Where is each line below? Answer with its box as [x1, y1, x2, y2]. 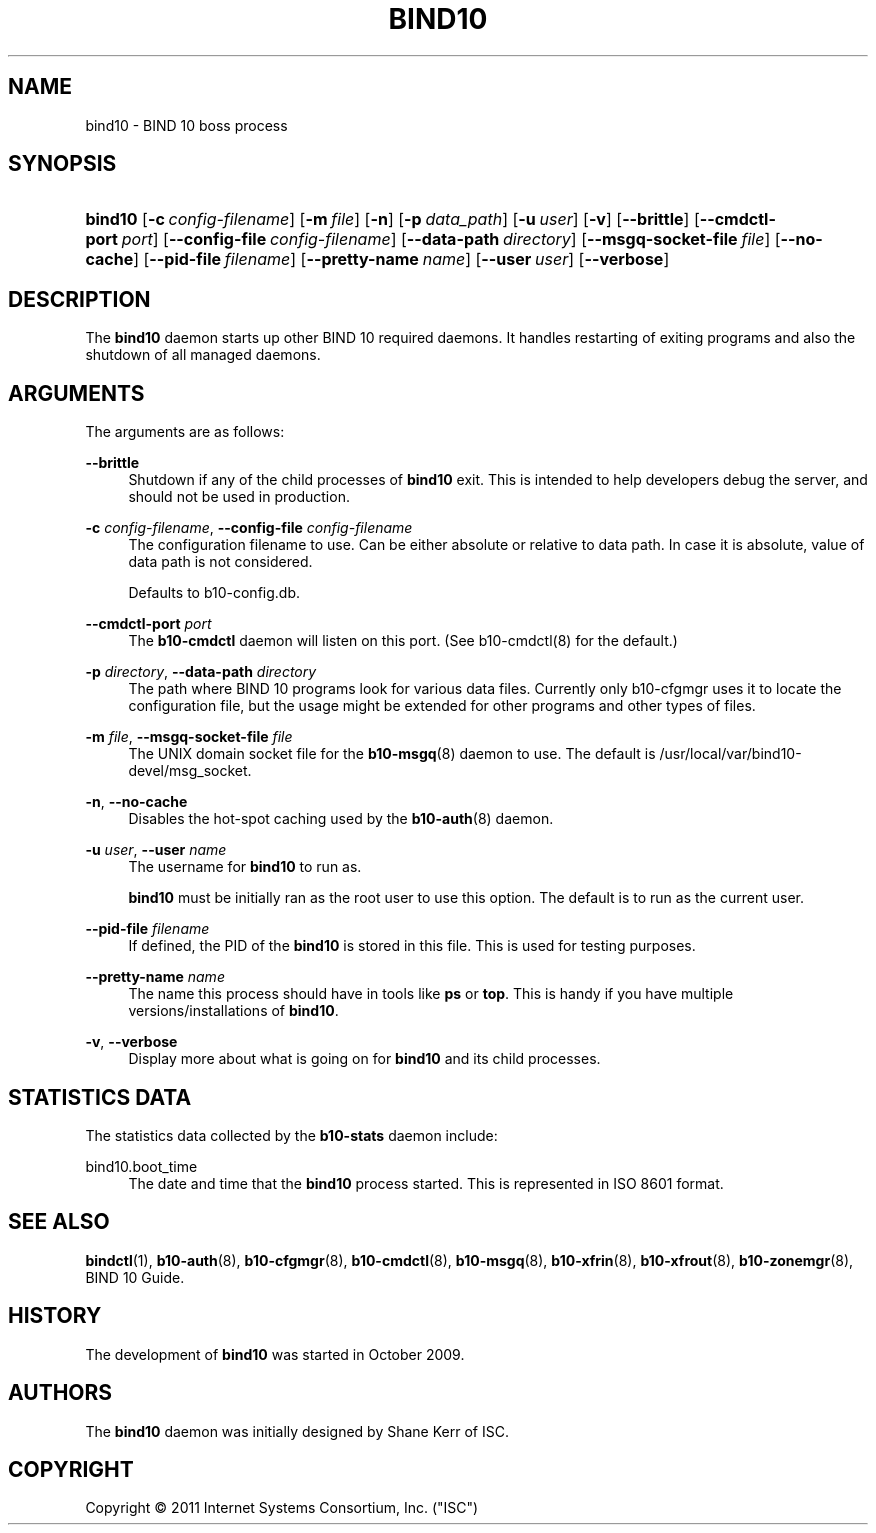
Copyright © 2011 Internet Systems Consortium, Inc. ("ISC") [85, 1499, 479, 1517]
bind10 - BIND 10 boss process [85, 116, 288, 134]
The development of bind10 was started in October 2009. [85, 1345, 465, 1363]
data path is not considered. [128, 553, 313, 571]
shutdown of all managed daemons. [85, 346, 321, 364]
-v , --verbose [85, 1033, 178, 1051]
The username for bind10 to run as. [128, 858, 362, 876]
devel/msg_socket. [128, 762, 252, 780]
